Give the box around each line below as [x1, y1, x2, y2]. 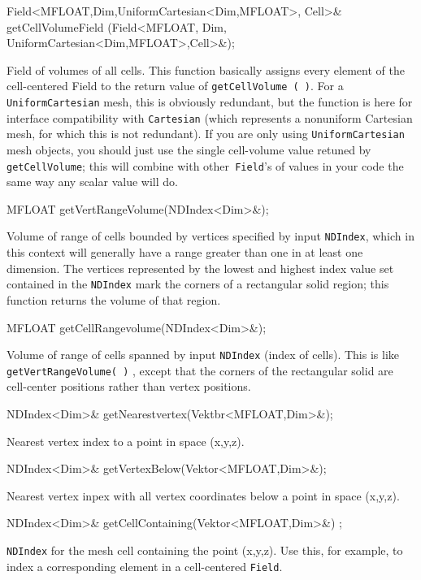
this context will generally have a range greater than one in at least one [7, 244, 363, 261]
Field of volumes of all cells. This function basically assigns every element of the [7, 61, 405, 78]
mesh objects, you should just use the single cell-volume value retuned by [7, 141, 371, 158]
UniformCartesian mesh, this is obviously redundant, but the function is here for [7, 93, 413, 110]
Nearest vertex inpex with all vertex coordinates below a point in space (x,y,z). [7, 487, 400, 504]
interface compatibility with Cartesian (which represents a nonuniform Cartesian [7, 109, 413, 126]
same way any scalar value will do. [7, 173, 178, 190]
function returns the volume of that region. [7, 291, 221, 308]
